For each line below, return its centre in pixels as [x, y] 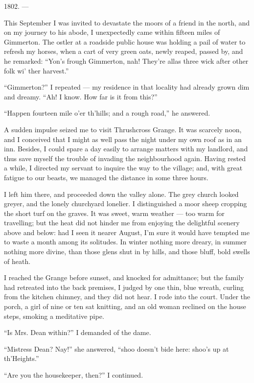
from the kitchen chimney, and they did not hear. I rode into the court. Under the [127, 297]
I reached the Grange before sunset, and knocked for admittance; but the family [124, 277]
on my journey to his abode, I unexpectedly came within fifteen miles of [112, 32]
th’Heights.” [22, 358]
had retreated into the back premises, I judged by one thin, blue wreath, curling [124, 287]
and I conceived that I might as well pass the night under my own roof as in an [123, 139]
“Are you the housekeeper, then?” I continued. [74, 375]
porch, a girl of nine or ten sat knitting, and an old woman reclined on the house [125, 306]
